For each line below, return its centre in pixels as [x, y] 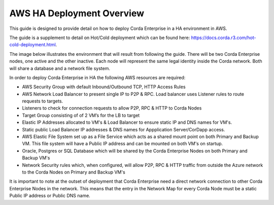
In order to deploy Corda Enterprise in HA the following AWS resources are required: [97, 77]
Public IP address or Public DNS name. [50, 196]
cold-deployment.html [32, 45]
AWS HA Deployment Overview [77, 13]
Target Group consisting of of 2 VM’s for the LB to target [81, 115]
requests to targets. [43, 101]
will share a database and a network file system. [60, 68]
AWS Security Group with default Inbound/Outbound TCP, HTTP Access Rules [104, 87]
